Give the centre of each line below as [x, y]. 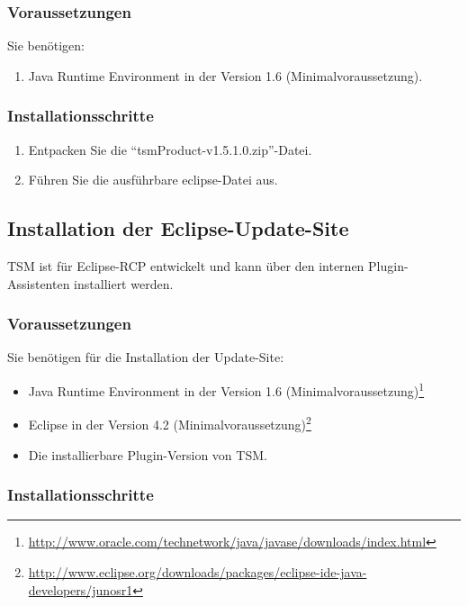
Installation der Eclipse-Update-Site [178, 228]
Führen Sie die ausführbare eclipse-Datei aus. [153, 180]
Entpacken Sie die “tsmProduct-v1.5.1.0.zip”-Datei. [170, 149]
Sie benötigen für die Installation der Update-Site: [146, 357]
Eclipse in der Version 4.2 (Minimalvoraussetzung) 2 [170, 423]
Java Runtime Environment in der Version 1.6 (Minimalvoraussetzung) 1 [226, 389]
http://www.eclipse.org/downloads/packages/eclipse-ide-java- [198, 571]
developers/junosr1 [81, 589]
